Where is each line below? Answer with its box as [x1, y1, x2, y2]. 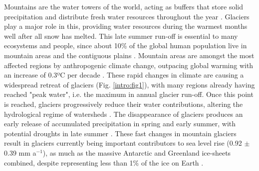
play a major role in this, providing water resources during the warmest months [4, 21, 248, 31]
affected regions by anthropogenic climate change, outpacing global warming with [4, 60, 254, 70]
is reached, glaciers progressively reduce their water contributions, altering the [4, 98, 243, 109]
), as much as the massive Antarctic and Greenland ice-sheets [42, 147, 231, 158]
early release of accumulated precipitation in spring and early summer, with [4, 118, 236, 129]
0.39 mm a [4, 147, 36, 158]
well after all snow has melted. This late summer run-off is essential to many [4, 30, 238, 41]
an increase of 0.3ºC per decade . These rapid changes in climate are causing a [4, 70, 244, 80]
